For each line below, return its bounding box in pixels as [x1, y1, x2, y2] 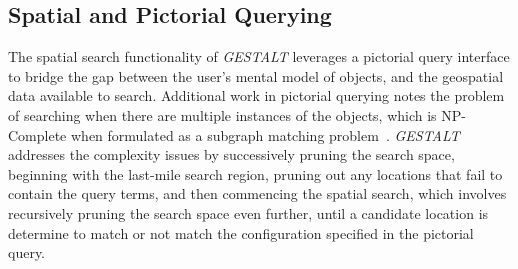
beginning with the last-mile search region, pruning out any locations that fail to [8, 163, 503, 184]
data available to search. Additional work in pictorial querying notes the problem [8, 85, 505, 106]
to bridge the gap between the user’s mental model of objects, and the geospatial [8, 65, 504, 86]
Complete [8, 124, 67, 145]
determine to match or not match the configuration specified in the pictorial [8, 222, 474, 243]
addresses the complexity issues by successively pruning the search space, [8, 144, 455, 165]
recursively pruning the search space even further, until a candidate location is [8, 202, 489, 223]
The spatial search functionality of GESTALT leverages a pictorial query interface [8, 46, 510, 67]
